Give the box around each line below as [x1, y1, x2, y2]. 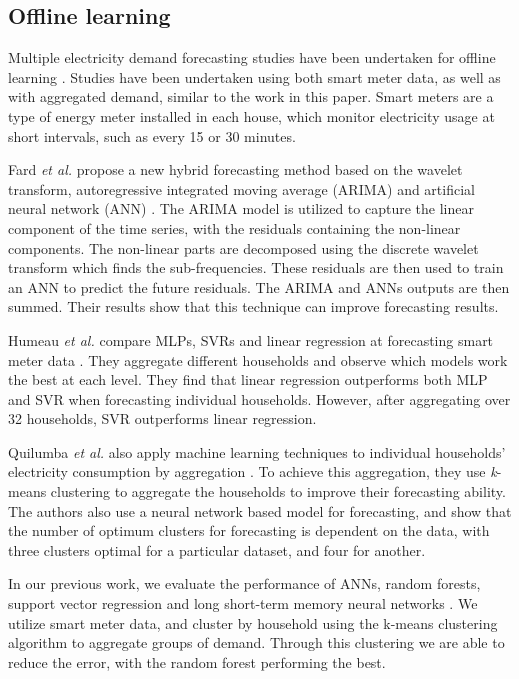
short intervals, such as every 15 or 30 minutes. [8, 125, 296, 146]
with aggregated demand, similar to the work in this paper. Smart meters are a [8, 86, 494, 107]
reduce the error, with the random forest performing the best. [8, 651, 386, 672]
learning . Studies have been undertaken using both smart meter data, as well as [8, 66, 501, 87]
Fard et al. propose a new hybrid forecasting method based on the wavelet [8, 159, 463, 180]
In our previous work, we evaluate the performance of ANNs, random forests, [8, 573, 481, 594]
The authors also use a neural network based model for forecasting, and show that [8, 500, 512, 521]
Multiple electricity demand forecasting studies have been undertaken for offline [8, 47, 496, 68]
